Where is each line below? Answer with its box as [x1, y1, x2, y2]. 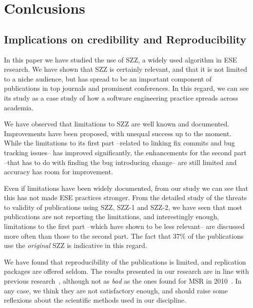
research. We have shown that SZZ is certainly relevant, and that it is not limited [4, 64, 247, 74]
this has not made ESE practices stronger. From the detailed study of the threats [4, 192, 247, 203]
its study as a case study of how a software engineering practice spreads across [4, 92, 238, 103]
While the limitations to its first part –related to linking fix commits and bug [4, 138, 235, 148]
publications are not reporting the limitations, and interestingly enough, [4, 211, 219, 222]
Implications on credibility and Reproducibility [4, 31, 247, 46]
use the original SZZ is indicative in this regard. [4, 240, 147, 250]
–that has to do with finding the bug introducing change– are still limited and [4, 157, 237, 167]
